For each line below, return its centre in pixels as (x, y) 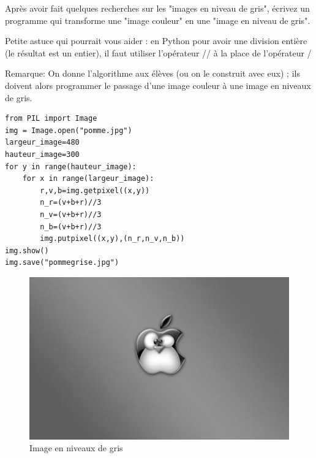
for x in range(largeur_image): (88, 179)
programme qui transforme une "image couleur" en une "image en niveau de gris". (158, 20)
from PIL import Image (51, 119)
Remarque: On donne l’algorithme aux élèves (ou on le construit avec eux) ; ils (152, 73)
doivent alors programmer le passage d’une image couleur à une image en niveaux (158, 85)
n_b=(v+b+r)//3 (71, 227)
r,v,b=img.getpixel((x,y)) (95, 190)
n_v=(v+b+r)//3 (71, 214)
